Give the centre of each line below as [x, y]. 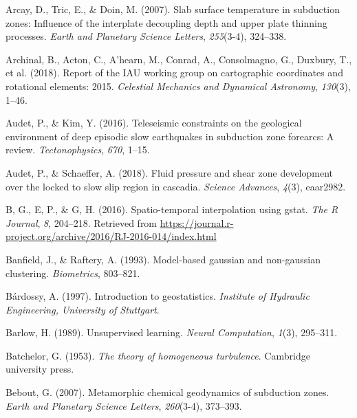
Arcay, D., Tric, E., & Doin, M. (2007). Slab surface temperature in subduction [173, 9]
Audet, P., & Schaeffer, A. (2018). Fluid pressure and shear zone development [169, 172]
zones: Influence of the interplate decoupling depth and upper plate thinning [166, 22]
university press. [40, 369]
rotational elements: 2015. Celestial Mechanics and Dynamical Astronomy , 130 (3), [178, 86]
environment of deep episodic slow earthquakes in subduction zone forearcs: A [170, 136]
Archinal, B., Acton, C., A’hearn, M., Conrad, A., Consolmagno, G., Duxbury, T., [179, 59]
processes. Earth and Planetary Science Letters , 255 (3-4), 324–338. [146, 36]
